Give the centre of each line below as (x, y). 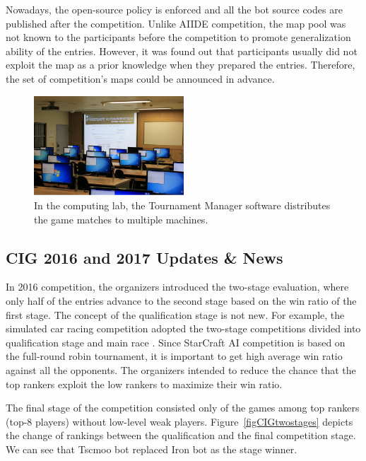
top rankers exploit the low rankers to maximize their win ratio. (144, 384)
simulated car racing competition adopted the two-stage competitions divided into (183, 328)
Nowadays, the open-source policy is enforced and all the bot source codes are (174, 9)
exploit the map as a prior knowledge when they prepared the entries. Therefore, (181, 65)
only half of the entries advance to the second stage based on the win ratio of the (181, 301)
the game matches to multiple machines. (121, 219)
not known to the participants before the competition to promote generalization (178, 37)
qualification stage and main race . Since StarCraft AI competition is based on (176, 342)
